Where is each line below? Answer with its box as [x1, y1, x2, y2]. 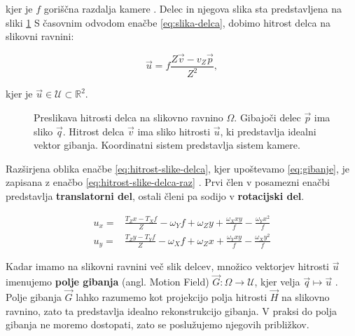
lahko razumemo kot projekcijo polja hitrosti [76, 290, 267, 304]
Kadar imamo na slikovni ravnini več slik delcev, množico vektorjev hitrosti [6, 259, 329, 274]
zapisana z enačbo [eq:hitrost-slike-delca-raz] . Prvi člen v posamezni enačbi [6, 175, 330, 189]
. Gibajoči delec [234, 110, 301, 124]
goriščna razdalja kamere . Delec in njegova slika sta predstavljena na [43, 1, 342, 15]
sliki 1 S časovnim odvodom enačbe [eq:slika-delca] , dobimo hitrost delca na [6, 15, 330, 29]
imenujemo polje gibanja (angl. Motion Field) [6, 274, 209, 289]
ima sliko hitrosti [137, 123, 211, 138]
